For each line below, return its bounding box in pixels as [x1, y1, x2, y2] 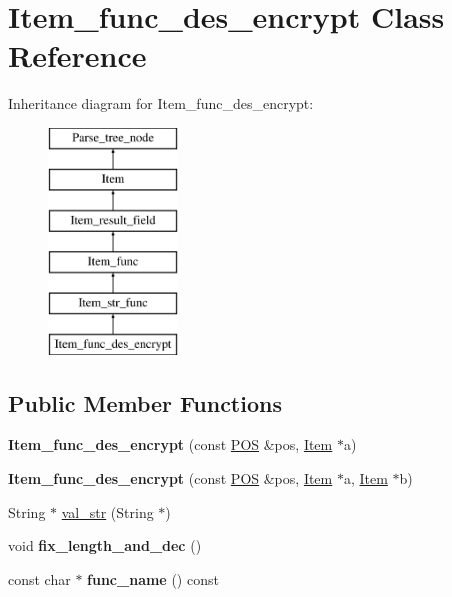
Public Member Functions [8, 387, 282, 418]
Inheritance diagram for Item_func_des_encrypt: [8, 93, 314, 114]
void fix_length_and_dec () [8, 535, 202, 556]
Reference [8, 35, 147, 76]
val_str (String [61, 501, 154, 522]
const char [8, 568, 71, 589]
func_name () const [87, 568, 219, 589]
